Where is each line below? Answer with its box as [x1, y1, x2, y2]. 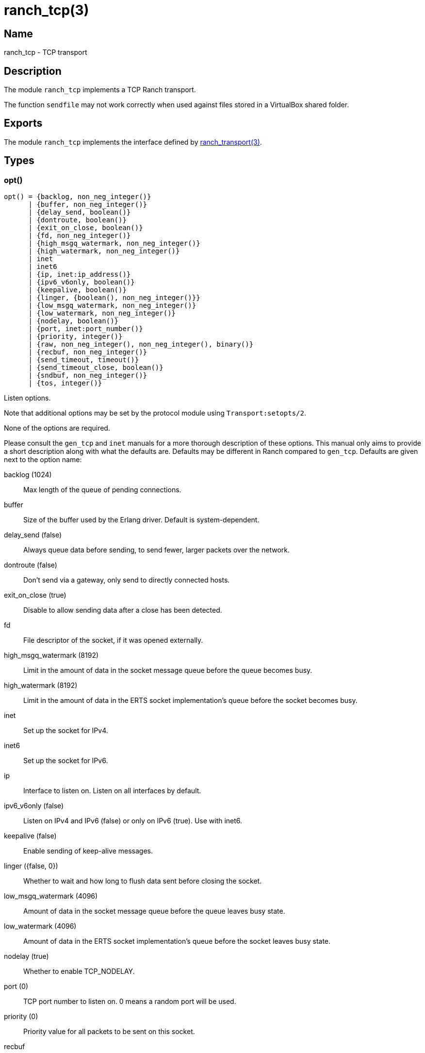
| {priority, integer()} [28, 333, 123, 341]
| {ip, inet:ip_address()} [28, 270, 131, 279]
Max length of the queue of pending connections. [23, 485, 181, 494]
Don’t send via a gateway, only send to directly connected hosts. [23, 576, 230, 585]
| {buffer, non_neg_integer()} [28, 201, 147, 209]
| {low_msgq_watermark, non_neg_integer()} [28, 301, 196, 310]
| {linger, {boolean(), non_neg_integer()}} [28, 294, 200, 302]
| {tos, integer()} [28, 379, 102, 387]
